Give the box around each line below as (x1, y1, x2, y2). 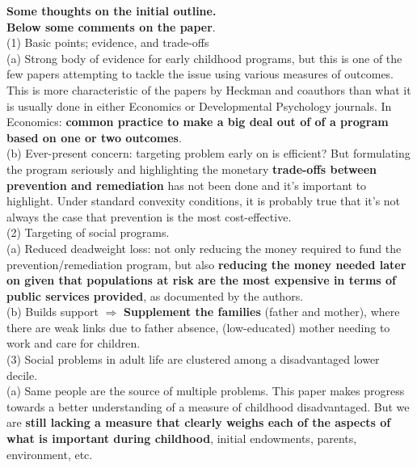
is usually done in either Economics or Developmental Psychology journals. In (6, 97, 392, 114)
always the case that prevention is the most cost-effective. (6, 208, 292, 225)
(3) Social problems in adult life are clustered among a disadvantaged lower (6, 351, 380, 368)
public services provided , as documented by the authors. (6, 287, 304, 304)
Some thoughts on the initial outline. (6, 2, 217, 19)
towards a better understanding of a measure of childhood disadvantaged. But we (6, 398, 410, 415)
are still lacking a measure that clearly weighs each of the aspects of (6, 414, 391, 431)
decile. (6, 366, 38, 383)
